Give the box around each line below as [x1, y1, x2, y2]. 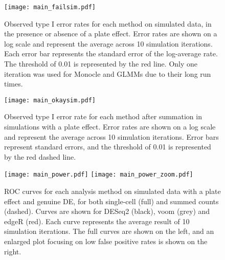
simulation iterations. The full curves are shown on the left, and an [4, 226, 214, 236]
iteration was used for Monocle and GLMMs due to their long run [4, 68, 211, 79]
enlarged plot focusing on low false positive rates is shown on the [4, 236, 208, 247]
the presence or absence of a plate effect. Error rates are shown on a [4, 28, 217, 39]
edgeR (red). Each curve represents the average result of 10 [4, 215, 190, 226]
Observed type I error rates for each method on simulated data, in [4, 18, 212, 29]
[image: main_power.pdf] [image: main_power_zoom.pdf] [4, 171, 193, 179]
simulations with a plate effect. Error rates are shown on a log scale [4, 121, 216, 132]
